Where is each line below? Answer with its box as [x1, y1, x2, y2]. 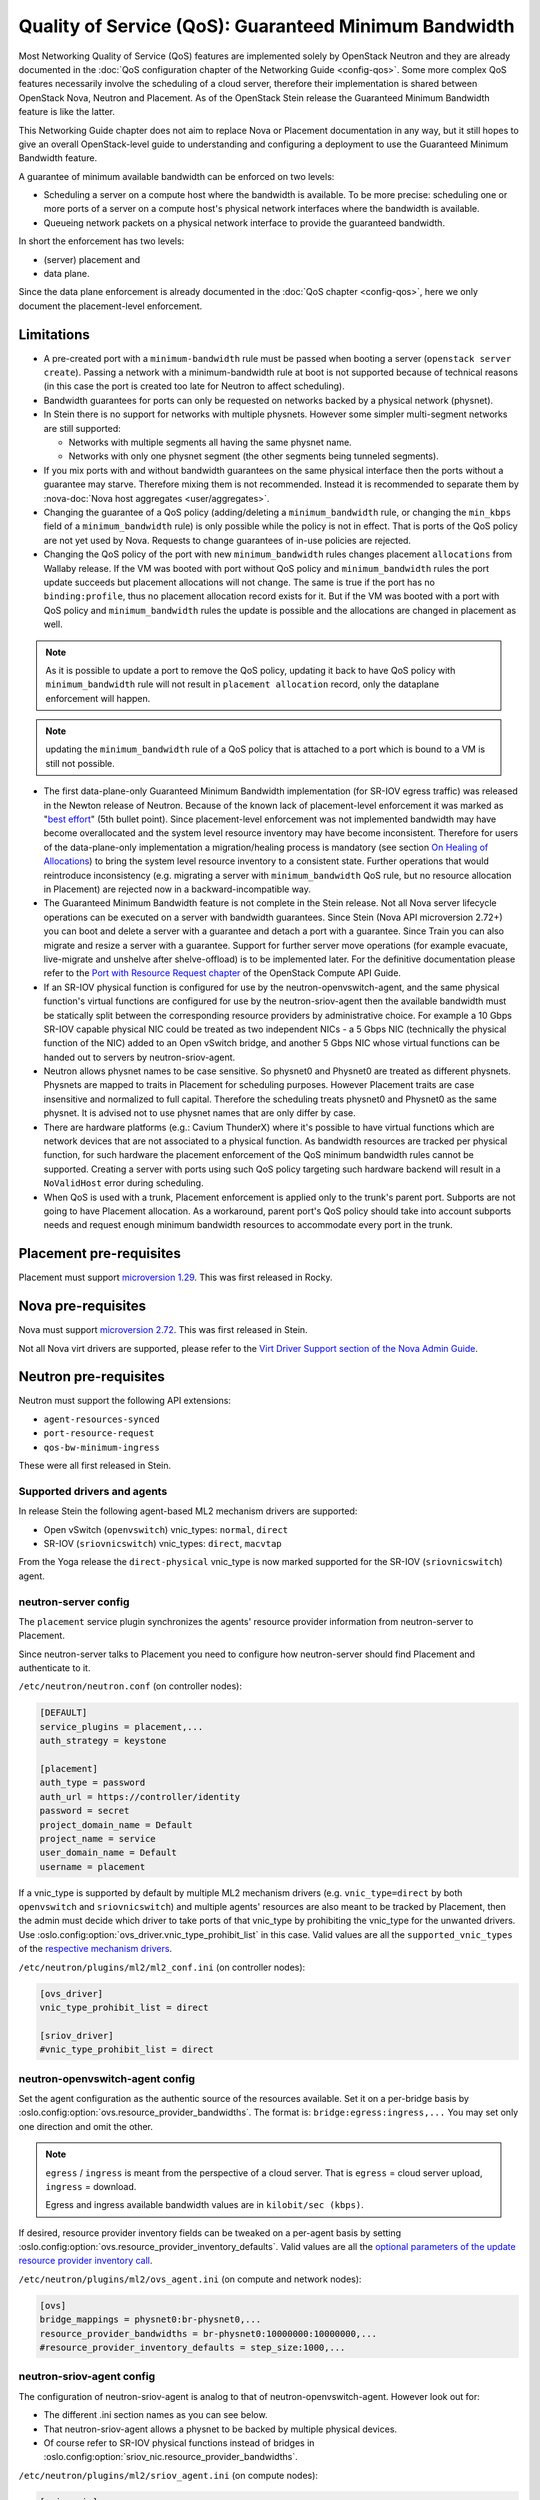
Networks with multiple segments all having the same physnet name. [68, 436, 352, 449]
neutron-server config [18, 1595, 130, 1609]
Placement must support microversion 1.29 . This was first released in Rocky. [18, 1271, 334, 1284]
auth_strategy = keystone [39, 1735, 167, 1747]
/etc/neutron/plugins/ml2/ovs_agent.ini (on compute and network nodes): [18, 2273, 362, 2285]
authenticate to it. [18, 1662, 91, 1674]
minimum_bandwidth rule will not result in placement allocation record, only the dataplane [45, 678, 440, 690]
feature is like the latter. [18, 106, 115, 118]
